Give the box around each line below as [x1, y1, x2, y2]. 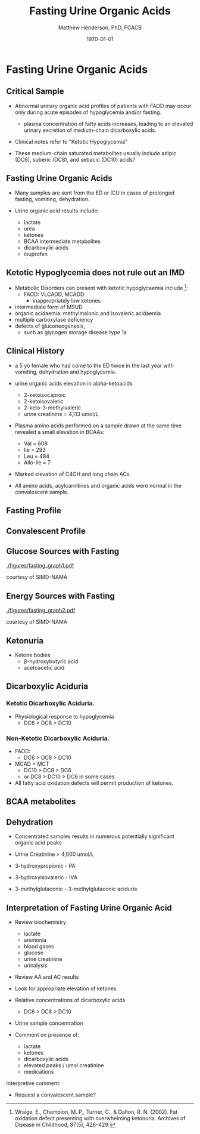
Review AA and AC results [14, 973, 79, 981]
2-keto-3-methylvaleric [23, 404, 82, 411]
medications [23, 1068, 55, 1076]
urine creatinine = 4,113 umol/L [23, 410, 99, 417]
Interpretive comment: [6, 1080, 61, 1087]
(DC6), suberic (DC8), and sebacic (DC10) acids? [14, 156, 136, 163]
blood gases [23, 943, 55, 950]
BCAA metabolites [6, 797, 76, 807]
